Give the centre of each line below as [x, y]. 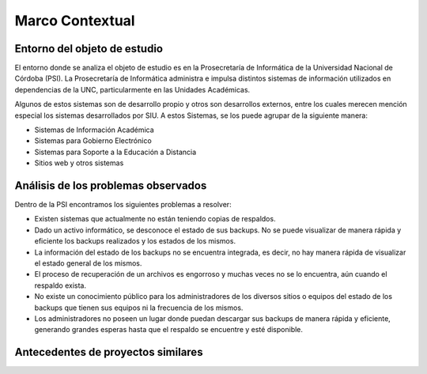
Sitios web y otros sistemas [79, 163]
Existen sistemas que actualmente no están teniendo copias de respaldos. [155, 219]
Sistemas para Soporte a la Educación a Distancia [115, 152]
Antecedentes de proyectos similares [109, 352]
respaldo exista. [60, 285]
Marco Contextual [75, 21]
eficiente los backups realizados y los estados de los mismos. [135, 241]
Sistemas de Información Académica [94, 130]
